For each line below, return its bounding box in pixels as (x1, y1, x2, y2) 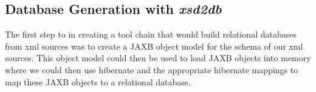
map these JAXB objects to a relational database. (5, 75, 191, 88)
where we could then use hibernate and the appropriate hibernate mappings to (5, 63, 298, 76)
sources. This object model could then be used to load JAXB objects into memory (5, 51, 311, 64)
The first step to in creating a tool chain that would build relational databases (5, 28, 297, 41)
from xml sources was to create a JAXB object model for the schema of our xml (5, 39, 303, 52)
